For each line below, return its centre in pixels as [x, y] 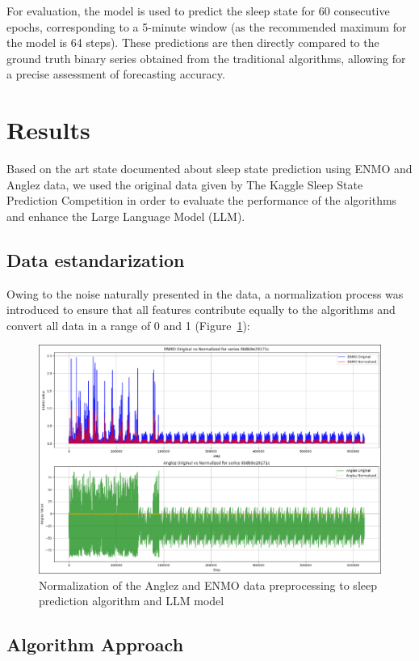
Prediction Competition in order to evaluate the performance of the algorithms [202, 200]
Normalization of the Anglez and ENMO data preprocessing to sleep [208, 585]
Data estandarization [96, 259]
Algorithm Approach [95, 644]
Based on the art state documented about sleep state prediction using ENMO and [209, 169]
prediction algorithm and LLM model [132, 601]
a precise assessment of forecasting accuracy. [116, 74]
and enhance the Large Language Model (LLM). [126, 216]
